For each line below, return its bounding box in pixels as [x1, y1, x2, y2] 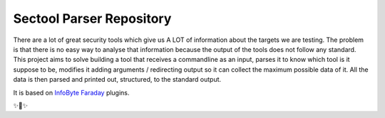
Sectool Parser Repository [13, 11, 172, 26]
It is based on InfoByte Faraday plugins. [13, 88, 130, 97]
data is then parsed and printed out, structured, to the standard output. [13, 75, 222, 84]
